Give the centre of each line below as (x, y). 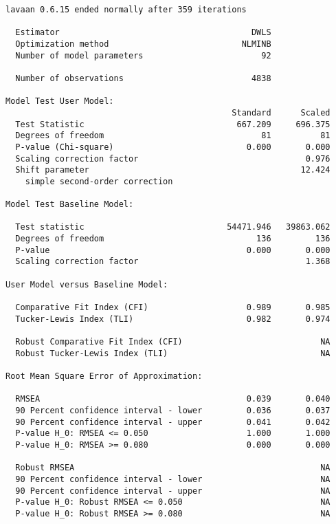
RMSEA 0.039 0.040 (173, 399)
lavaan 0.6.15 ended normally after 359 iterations (126, 10)
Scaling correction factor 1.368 (173, 262)
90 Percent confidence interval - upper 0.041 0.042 (173, 422)
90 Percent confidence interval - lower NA (173, 479)
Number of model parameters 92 (143, 55)
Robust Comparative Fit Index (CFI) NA (173, 342)
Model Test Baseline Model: (70, 205)
